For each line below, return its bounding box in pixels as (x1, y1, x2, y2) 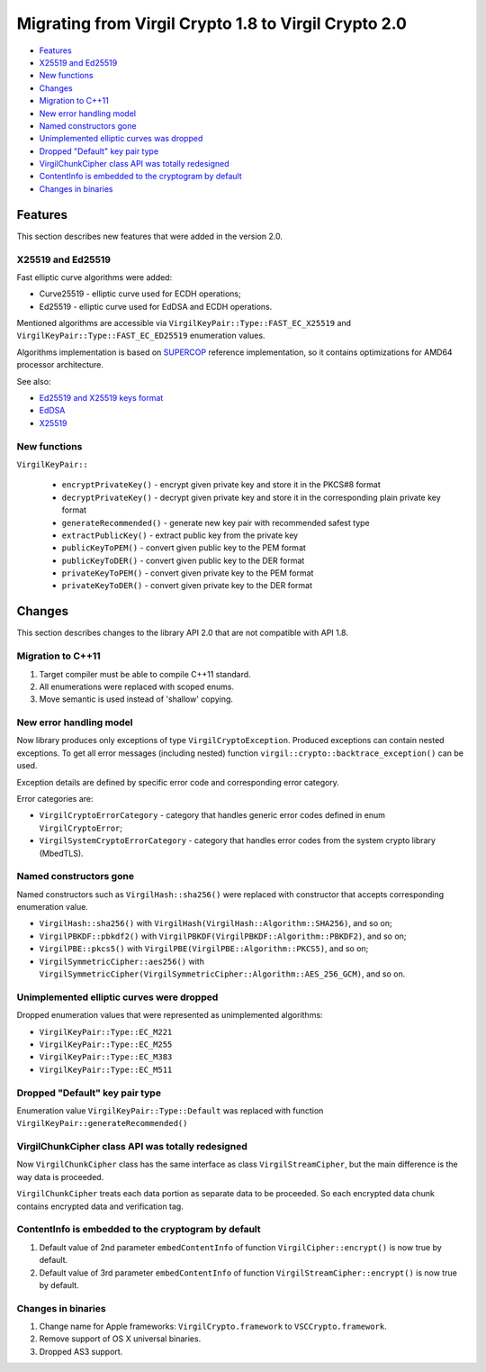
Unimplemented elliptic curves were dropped (16, 991, 219, 1004)
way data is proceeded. (16, 1171, 104, 1182)
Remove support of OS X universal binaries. (39, 1333, 202, 1344)
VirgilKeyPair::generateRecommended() (16, 1118, 188, 1129)
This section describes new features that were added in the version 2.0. (16, 231, 283, 241)
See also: (16, 376, 51, 386)
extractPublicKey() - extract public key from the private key (61, 530, 299, 541)
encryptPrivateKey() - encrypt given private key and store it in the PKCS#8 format (61, 479, 382, 490)
